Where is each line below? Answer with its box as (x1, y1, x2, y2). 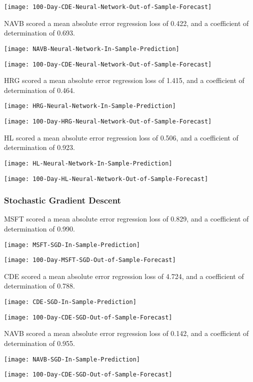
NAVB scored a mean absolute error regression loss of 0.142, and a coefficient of (4, 328, 249, 338)
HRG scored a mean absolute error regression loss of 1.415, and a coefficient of (4, 75, 244, 85)
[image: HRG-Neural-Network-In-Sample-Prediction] (4, 102, 176, 110)
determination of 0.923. (4, 142, 75, 152)
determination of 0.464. (4, 84, 75, 95)
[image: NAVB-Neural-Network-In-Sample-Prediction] (4, 45, 179, 52)
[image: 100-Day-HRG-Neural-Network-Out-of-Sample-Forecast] (4, 118, 212, 125)
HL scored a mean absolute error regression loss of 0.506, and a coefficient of (4, 132, 238, 142)
